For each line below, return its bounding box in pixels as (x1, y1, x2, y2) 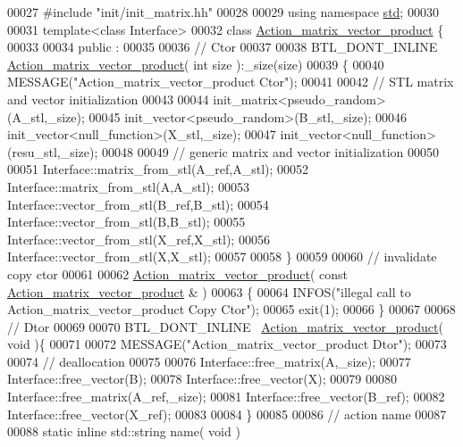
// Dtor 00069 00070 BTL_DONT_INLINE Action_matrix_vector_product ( (7, 317, 443, 335)
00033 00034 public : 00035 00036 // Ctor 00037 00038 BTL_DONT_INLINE (7, 37, 438, 56)
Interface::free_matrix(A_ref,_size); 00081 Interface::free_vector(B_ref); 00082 (7, 387, 445, 406)
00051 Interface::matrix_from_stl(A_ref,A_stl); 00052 (7, 160, 309, 178)
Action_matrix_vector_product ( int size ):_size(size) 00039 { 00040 (7, 54, 384, 73)
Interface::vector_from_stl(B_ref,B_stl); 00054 (7, 195, 269, 213)
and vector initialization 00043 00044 (7, 89, 209, 108)
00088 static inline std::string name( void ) (7, 422, 240, 441)
